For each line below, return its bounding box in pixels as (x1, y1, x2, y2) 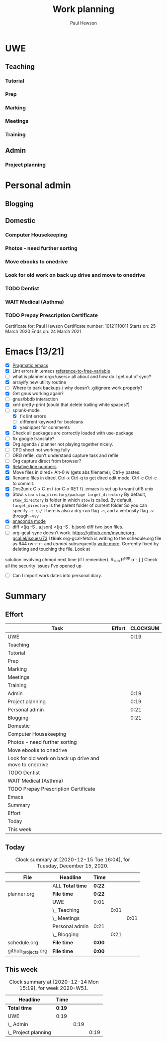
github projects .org (7, 947, 48, 955)
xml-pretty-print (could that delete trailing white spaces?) (12, 402, 130, 408)
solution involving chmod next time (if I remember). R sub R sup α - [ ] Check (5, 555, 158, 564)
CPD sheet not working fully (12, 446, 70, 452)
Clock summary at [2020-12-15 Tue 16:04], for (15, 856, 130, 863)
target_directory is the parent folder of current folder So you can (12, 502, 148, 508)
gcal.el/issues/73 (12, 535, 48, 541)
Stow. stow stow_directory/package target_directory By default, (12, 491, 147, 497)
